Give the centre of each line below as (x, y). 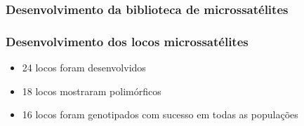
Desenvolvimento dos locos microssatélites (127, 41)
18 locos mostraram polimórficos (92, 91)
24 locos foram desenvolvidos (84, 68)
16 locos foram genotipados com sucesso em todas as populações (160, 114)
